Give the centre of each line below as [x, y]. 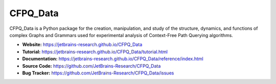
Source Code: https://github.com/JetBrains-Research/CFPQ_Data [91, 66]
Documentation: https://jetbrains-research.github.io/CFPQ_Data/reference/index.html [113, 59]
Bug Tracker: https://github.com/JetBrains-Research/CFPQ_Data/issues [98, 73]
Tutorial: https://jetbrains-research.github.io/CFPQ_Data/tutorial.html [95, 52]
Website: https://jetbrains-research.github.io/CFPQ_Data [82, 45]
